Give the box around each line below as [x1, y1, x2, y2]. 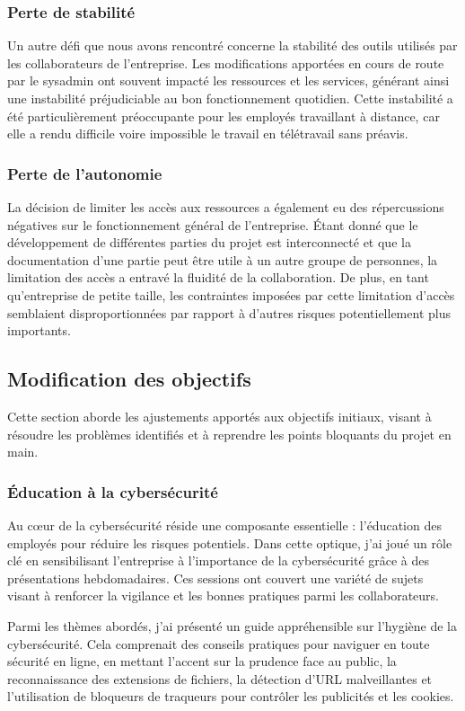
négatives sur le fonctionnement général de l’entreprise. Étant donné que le [7, 215, 418, 234]
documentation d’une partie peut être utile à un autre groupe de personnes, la [7, 250, 438, 269]
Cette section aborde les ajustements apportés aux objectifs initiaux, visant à [7, 406, 432, 425]
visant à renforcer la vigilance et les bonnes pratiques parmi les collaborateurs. [7, 586, 440, 605]
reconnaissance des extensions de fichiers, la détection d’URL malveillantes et [7, 669, 433, 688]
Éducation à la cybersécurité [7, 480, 218, 502]
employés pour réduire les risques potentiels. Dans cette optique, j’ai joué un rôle [7, 533, 452, 552]
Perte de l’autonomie [7, 162, 162, 184]
